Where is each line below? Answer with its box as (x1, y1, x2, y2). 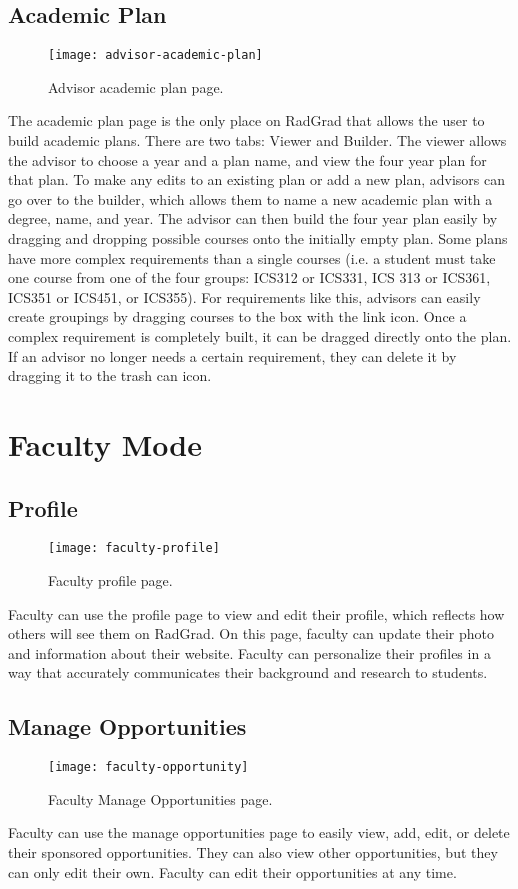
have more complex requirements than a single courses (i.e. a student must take (8, 247, 496, 268)
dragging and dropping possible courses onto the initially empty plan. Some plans (8, 228, 508, 249)
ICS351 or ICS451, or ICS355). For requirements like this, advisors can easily (8, 286, 481, 307)
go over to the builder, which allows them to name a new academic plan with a (8, 188, 493, 209)
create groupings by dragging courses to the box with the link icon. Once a (8, 306, 467, 327)
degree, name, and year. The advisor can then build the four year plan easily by (8, 208, 498, 229)
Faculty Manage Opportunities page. (48, 788, 273, 809)
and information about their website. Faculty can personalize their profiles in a (8, 642, 491, 663)
